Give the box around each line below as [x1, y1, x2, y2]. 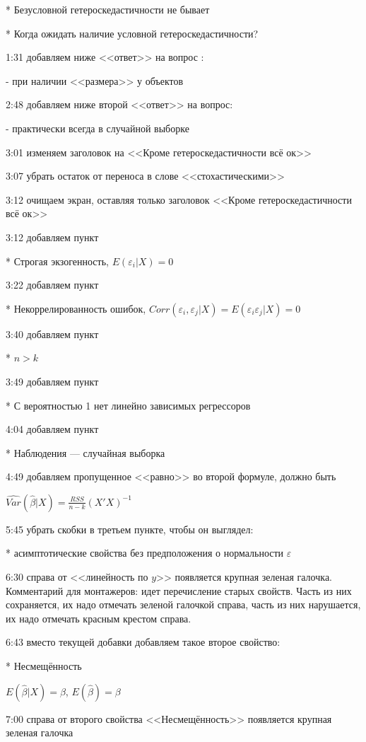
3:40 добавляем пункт [6, 326, 99, 341]
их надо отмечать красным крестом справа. [6, 610, 191, 625]
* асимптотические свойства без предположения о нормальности [6, 545, 284, 560]
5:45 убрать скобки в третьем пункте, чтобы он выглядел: [6, 521, 254, 536]
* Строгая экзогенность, [6, 253, 109, 268]
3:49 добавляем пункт [6, 373, 99, 388]
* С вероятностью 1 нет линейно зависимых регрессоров [6, 398, 251, 412]
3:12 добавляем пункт [6, 229, 99, 244]
